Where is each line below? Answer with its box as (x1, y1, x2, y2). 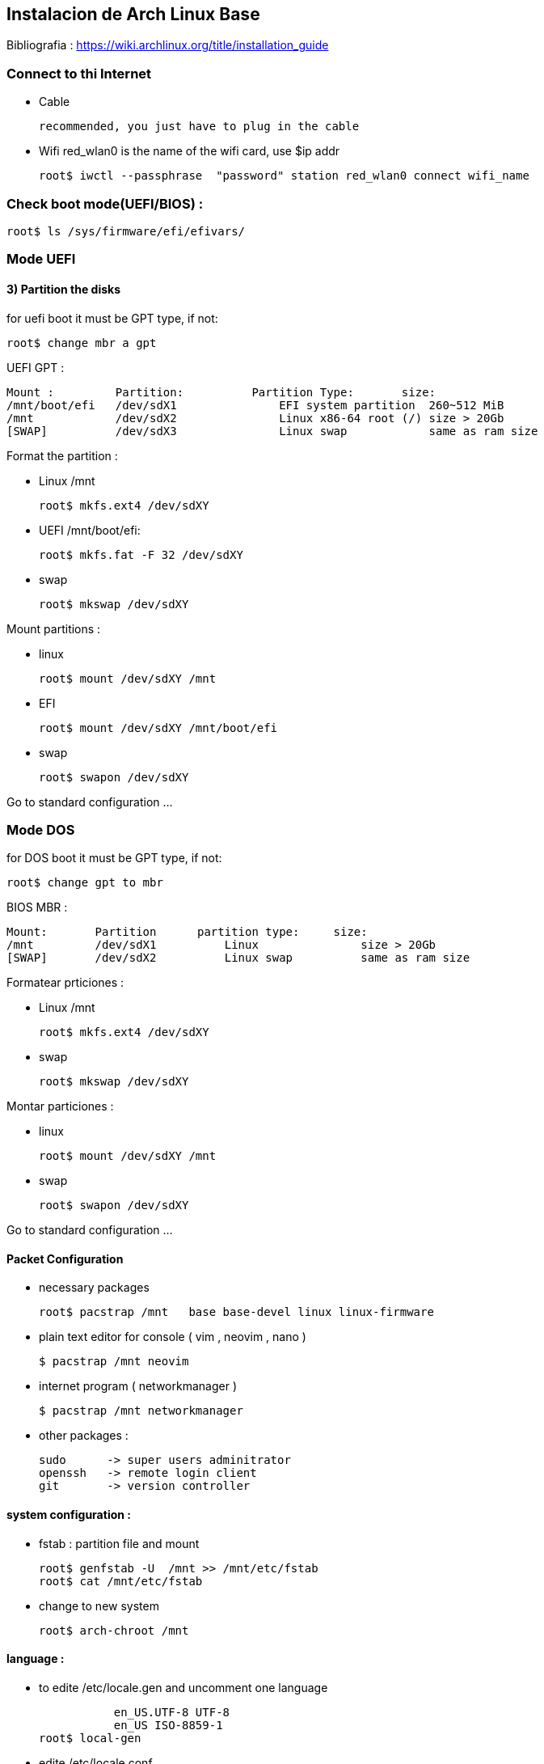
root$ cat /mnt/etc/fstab (39, 1574, 203, 1588)
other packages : (39, 1428, 129, 1443)
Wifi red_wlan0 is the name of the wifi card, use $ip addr (39, 144, 340, 159)
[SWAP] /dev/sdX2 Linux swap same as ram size (6, 951, 470, 965)
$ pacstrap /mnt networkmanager (39, 1404, 243, 1418)
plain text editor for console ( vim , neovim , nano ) (39, 1330, 306, 1344)
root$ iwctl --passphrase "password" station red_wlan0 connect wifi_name (39, 169, 529, 183)
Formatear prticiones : (6, 975, 124, 990)
